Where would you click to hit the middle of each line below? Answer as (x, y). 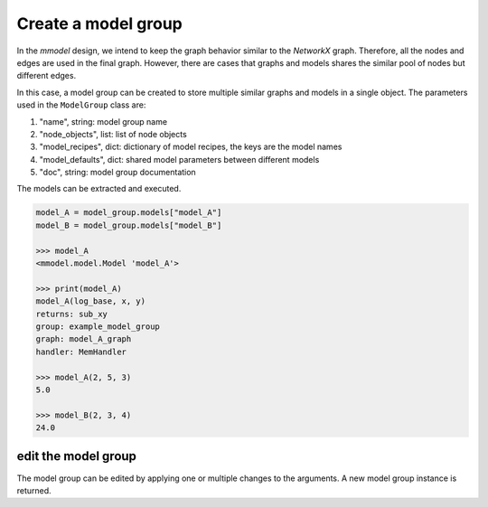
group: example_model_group (98, 326)
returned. (34, 490)
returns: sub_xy (72, 314)
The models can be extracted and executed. (99, 189)
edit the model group (77, 456)
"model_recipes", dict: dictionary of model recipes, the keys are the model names (191, 147)
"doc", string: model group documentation (117, 173)
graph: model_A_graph (84, 339)
